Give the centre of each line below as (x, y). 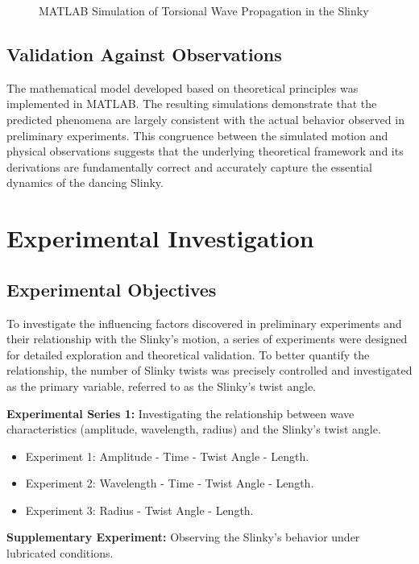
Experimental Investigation (160, 238)
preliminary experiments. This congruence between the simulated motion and (197, 135)
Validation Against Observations (144, 54)
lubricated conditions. (60, 553)
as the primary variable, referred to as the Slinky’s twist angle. (161, 386)
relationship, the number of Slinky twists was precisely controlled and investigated (209, 370)
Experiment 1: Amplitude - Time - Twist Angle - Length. (167, 456)
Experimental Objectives (112, 289)
